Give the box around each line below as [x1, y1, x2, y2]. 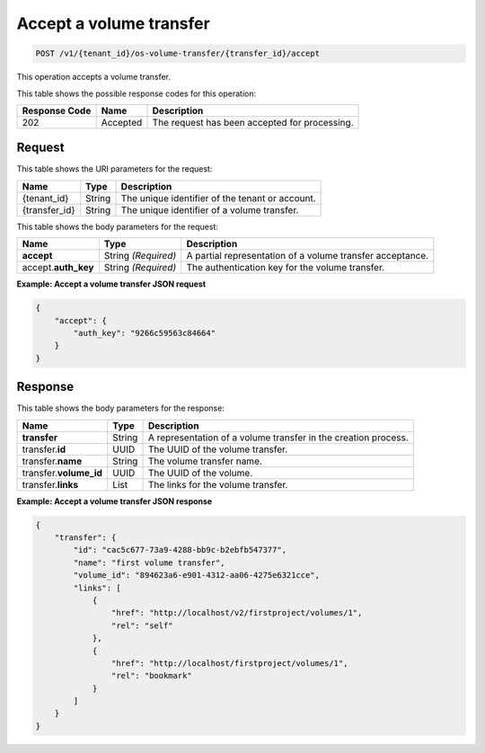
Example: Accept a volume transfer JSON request [16, 279, 207, 289]
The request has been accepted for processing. [152, 116, 354, 128]
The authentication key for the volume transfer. [186, 261, 385, 274]
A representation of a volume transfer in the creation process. [147, 431, 409, 444]
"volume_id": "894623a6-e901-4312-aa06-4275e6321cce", [73, 571, 321, 580]
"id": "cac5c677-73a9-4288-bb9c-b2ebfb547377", [73, 545, 287, 555]
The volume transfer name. [147, 455, 262, 467]
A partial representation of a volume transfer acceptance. [186, 250, 429, 262]
